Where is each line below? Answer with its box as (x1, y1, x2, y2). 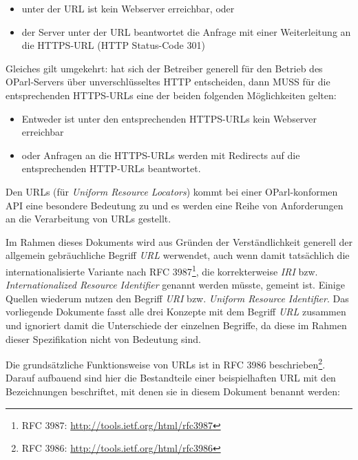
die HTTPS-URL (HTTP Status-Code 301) (21, 38, 205, 52)
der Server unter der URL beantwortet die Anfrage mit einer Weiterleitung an (21, 24, 351, 39)
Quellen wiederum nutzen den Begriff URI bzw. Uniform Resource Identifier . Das (6, 291, 349, 305)
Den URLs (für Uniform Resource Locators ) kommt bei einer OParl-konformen (6, 184, 338, 198)
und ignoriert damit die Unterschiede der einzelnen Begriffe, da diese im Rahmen (6, 317, 347, 332)
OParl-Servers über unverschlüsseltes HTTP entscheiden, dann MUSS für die (6, 74, 330, 89)
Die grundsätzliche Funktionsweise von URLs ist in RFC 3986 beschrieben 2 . (6, 355, 326, 371)
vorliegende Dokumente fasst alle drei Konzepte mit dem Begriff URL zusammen (6, 304, 346, 319)
